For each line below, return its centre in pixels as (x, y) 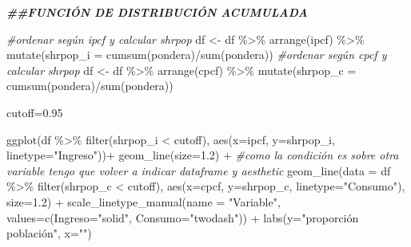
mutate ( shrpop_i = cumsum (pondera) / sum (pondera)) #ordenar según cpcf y (197, 55)
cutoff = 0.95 (35, 112)
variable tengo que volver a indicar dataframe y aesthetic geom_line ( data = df (199, 170)
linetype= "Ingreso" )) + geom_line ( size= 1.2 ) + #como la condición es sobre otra (203, 155)
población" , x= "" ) (49, 233)
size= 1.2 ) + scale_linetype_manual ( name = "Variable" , (144, 201)
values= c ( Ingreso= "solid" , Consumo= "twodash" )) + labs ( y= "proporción (183, 217)
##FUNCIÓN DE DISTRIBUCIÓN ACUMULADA (157, 12)
